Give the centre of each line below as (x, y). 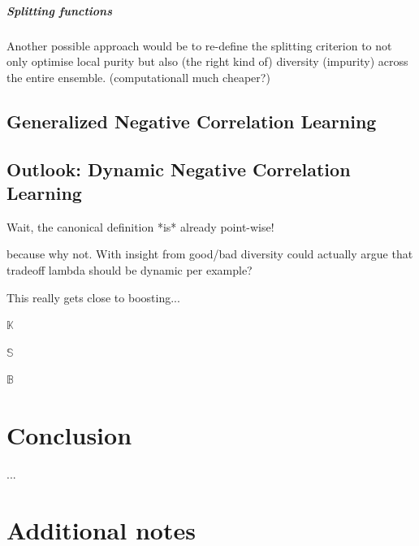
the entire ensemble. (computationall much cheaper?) (138, 77)
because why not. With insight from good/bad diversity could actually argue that (210, 254)
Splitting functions (60, 10)
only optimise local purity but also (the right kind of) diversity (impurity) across (207, 61)
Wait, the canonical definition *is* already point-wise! (140, 226)
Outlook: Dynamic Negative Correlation (179, 169)
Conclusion (69, 435)
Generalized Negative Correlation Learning (192, 121)
